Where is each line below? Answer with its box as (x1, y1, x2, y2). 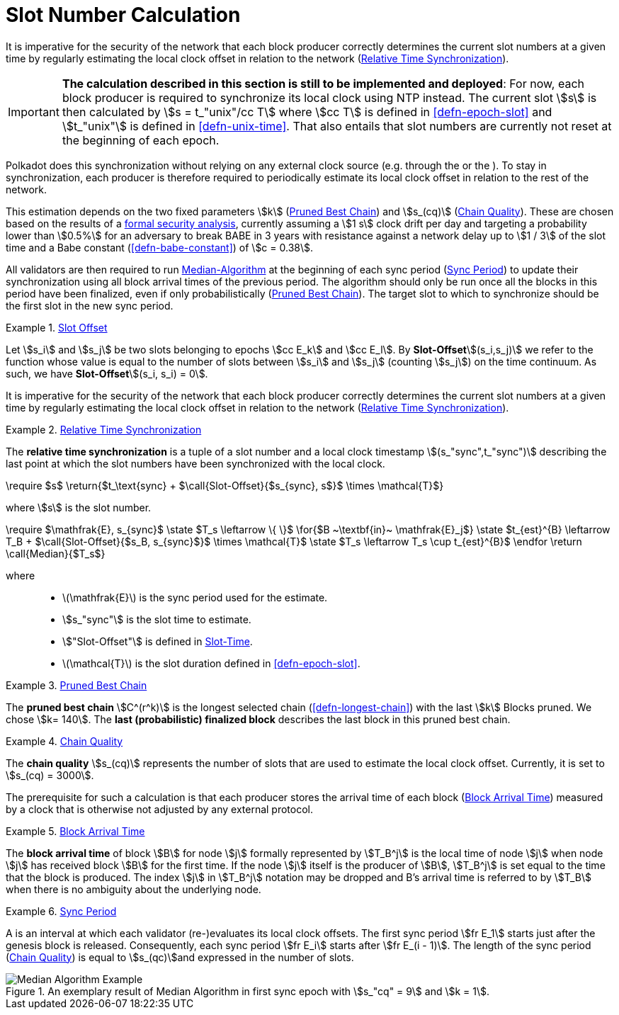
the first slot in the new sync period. (6, 299, 174, 312)
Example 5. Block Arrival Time (6, 824, 145, 837)
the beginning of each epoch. (62, 132, 220, 147)
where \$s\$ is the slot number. (6, 501, 152, 514)
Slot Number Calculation (6, 3, 241, 27)
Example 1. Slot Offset (6, 321, 108, 334)
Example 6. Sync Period (6, 905, 117, 917)
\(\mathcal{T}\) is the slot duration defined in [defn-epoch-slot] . (62, 657, 360, 669)
